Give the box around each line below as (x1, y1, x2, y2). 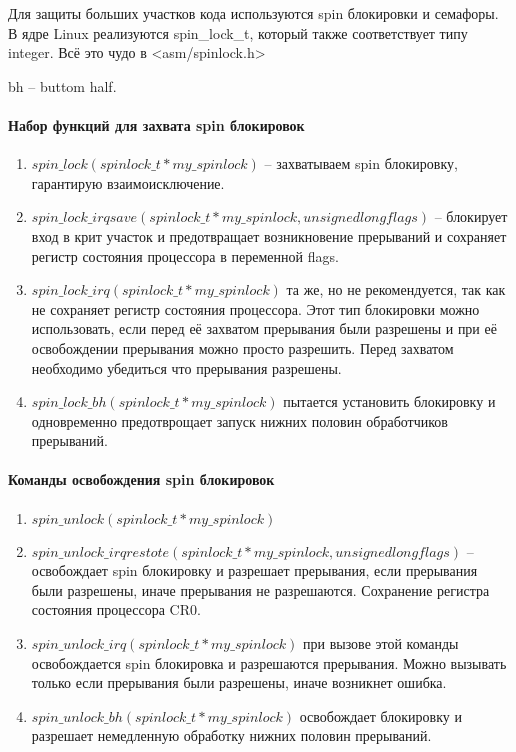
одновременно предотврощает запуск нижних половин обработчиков (31, 410, 448, 431)
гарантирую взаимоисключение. (31, 172, 225, 193)
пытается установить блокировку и (283, 391, 496, 412)
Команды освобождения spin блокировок (8, 469, 275, 490)
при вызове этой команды (303, 633, 459, 654)
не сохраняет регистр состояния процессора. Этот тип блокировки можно (31, 298, 480, 319)
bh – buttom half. (8, 75, 117, 96)
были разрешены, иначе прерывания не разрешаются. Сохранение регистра (31, 579, 490, 600)
